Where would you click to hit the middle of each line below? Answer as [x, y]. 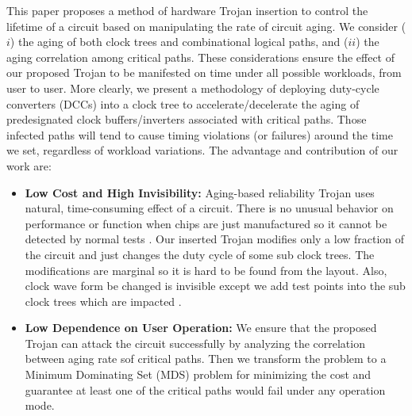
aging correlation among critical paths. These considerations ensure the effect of [200, 57]
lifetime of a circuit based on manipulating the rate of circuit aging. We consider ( [206, 26]
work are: [29, 165]
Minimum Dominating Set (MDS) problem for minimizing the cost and [198, 374]
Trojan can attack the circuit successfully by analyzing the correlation [195, 343]
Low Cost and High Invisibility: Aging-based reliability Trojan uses [200, 192]
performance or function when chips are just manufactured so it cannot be [206, 223]
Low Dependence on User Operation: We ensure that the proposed [201, 328]
